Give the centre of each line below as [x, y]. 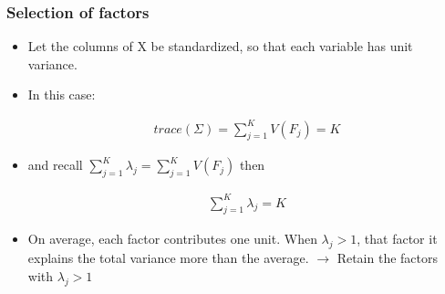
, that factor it [397, 239]
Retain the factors [388, 258]
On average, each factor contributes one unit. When [172, 239]
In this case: [62, 94]
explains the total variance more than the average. [168, 258]
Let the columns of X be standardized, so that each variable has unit [220, 46]
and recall [55, 165]
